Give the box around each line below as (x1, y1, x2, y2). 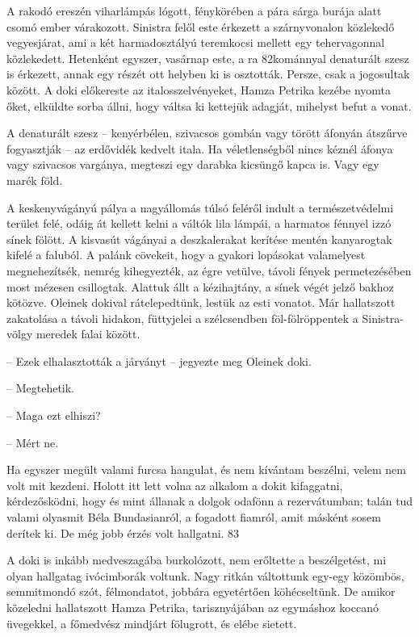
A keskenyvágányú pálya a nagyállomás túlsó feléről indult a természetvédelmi (6, 199, 394, 216)
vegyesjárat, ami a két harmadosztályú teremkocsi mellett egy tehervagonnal (6, 34, 385, 51)
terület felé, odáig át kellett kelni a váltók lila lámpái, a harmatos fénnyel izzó (6, 215, 392, 232)
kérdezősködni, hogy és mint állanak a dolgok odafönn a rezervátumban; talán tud (6, 492, 413, 509)
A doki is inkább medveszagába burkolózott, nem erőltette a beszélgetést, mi (6, 551, 387, 568)
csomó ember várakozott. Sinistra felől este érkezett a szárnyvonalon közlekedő (6, 18, 395, 35)
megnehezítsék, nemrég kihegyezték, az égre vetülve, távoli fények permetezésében (6, 262, 412, 279)
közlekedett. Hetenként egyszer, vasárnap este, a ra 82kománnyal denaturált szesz (6, 49, 409, 66)
